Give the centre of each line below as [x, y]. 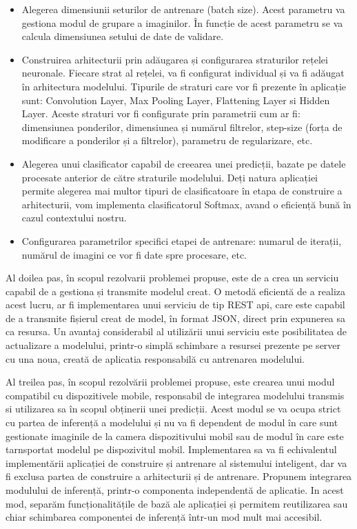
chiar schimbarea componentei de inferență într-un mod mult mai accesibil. [164, 517]
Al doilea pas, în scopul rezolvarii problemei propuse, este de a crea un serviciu [172, 278]
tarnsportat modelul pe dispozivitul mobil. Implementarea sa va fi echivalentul [171, 449]
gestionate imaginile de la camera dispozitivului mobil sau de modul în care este [175, 436]
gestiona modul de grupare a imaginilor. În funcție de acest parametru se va [182, 22]
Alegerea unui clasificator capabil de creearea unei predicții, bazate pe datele [184, 163]
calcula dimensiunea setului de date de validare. [123, 36]
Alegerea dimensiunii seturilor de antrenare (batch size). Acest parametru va [183, 9]
